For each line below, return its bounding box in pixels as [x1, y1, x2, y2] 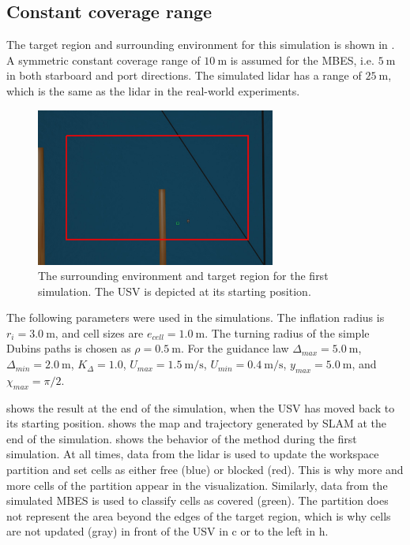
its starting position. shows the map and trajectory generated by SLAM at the [6, 415, 387, 431]
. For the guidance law [180, 340, 289, 356]
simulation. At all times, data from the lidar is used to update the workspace [6, 446, 379, 462]
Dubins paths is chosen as [6, 340, 131, 356]
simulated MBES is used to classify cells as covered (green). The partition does [6, 492, 389, 509]
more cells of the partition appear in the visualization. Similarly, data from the [6, 476, 388, 493]
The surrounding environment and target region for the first [38, 267, 329, 284]
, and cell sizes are [55, 324, 144, 341]
